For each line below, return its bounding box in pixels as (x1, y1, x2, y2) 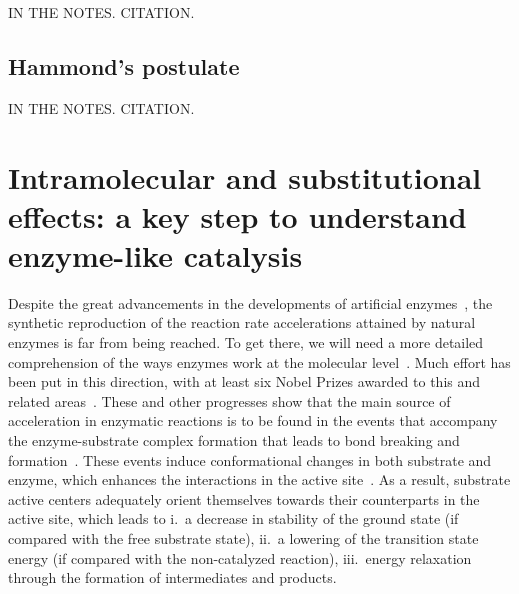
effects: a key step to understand (8, 195, 467, 236)
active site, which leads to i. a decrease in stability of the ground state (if (8, 508, 459, 529)
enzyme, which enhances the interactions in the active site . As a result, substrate (8, 469, 511, 490)
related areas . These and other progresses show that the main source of (8, 390, 451, 411)
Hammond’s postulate (8, 50, 240, 81)
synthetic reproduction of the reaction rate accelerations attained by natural (8, 312, 476, 333)
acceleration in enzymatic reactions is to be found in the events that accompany (8, 410, 498, 431)
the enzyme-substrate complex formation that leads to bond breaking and (8, 430, 460, 451)
